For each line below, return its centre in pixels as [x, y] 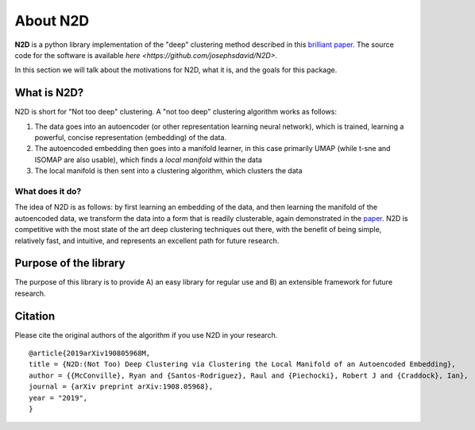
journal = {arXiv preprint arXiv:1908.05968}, [121, 387]
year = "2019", [58, 398]
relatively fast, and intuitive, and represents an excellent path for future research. [147, 240]
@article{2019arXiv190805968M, [90, 353]
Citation [35, 316]
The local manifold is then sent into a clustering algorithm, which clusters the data [168, 171]
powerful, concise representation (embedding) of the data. [130, 138]
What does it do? [48, 191]
